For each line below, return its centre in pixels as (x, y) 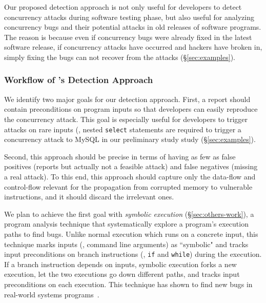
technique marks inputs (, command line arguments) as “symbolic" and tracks (126, 244)
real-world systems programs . (52, 294)
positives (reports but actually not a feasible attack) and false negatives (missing (131, 166)
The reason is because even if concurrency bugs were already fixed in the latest (128, 37)
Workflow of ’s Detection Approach (79, 80)
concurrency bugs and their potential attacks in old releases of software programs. (133, 27)
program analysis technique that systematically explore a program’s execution (126, 224)
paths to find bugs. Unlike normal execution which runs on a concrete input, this (131, 234)
